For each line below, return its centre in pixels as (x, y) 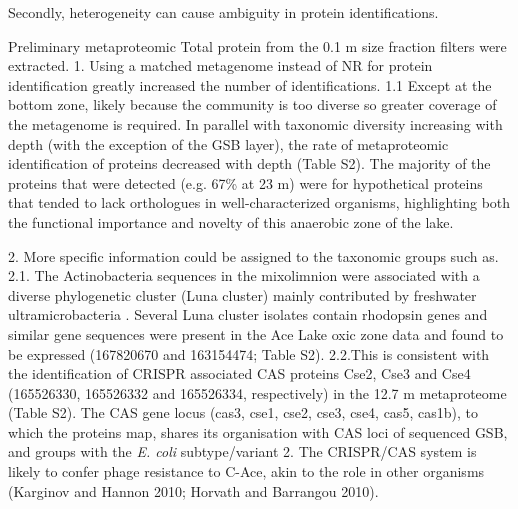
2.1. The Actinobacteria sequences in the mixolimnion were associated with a (244, 275)
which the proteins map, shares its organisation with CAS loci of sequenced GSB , (258, 431)
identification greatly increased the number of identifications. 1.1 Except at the (250, 84)
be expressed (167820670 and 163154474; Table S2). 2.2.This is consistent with (249, 353)
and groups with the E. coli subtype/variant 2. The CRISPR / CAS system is (242, 451)
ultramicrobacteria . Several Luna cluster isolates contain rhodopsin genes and (248, 314)
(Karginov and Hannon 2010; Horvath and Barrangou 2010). (193, 490)
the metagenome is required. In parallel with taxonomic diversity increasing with (255, 123)
